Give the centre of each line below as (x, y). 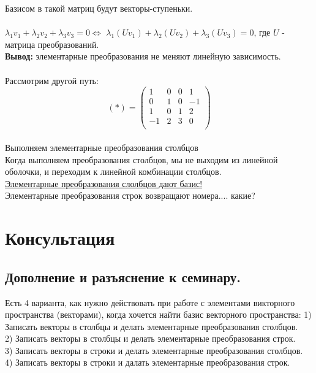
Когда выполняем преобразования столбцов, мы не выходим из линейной (141, 159)
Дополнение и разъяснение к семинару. (123, 276)
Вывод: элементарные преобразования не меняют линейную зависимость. (143, 56)
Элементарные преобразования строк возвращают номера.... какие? (130, 195)
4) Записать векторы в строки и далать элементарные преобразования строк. (148, 362)
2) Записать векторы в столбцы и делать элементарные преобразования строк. (150, 338)
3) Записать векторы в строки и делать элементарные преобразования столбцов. (154, 350)
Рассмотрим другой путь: (52, 80)
